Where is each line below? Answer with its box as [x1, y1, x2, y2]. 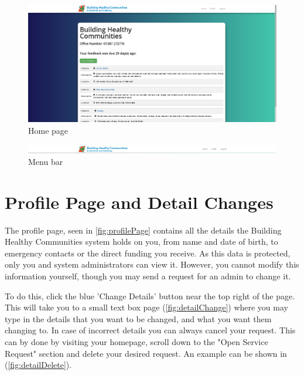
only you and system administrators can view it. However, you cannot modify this [5, 258, 299, 271]
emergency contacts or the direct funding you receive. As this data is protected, [5, 246, 291, 259]
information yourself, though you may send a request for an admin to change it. [5, 270, 291, 282]
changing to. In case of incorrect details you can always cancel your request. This [5, 324, 296, 336]
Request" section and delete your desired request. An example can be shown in [5, 347, 287, 359]
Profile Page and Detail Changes [5, 190, 274, 214]
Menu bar [28, 155, 63, 167]
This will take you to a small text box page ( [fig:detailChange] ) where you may [5, 301, 288, 313]
